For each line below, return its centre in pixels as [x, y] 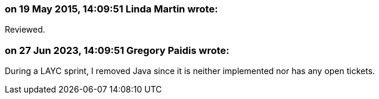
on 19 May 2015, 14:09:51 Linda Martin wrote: [111, 9]
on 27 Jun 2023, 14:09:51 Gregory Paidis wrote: [117, 50]
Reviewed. [25, 30]
